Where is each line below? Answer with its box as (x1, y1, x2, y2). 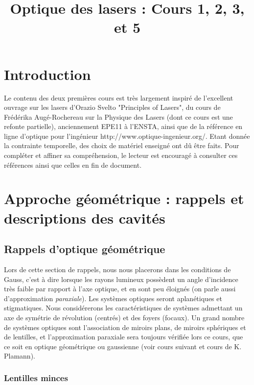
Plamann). (4, 351, 35, 361)
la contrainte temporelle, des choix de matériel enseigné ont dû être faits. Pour (4, 140, 239, 151)
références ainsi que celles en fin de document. (4, 159, 142, 170)
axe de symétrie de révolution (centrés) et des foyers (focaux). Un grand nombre (4, 312, 245, 322)
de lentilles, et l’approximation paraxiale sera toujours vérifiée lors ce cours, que (4, 332, 243, 342)
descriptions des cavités (4, 207, 165, 228)
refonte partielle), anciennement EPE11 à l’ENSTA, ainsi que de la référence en (4, 121, 243, 131)
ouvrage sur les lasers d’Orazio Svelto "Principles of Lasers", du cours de (4, 102, 221, 112)
